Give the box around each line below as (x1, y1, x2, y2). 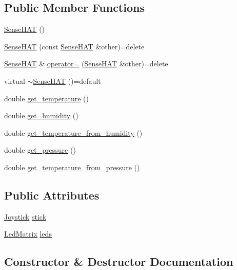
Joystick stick (4, 211, 47, 222)
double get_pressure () (4, 145, 76, 155)
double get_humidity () (4, 110, 78, 121)
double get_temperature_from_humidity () (4, 127, 143, 138)
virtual (4, 75, 25, 86)
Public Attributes (4, 187, 100, 203)
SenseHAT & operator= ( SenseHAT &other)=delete (4, 58, 168, 69)
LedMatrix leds (4, 228, 52, 239)
